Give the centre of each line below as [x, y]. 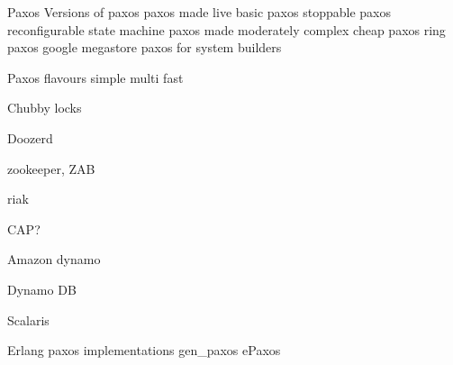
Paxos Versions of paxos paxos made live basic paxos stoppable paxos [199, 12]
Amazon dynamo [54, 259]
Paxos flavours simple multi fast [95, 77]
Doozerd [30, 137]
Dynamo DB [42, 289]
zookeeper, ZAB [51, 168]
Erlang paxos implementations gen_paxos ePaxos [144, 350]
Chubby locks [45, 108]
